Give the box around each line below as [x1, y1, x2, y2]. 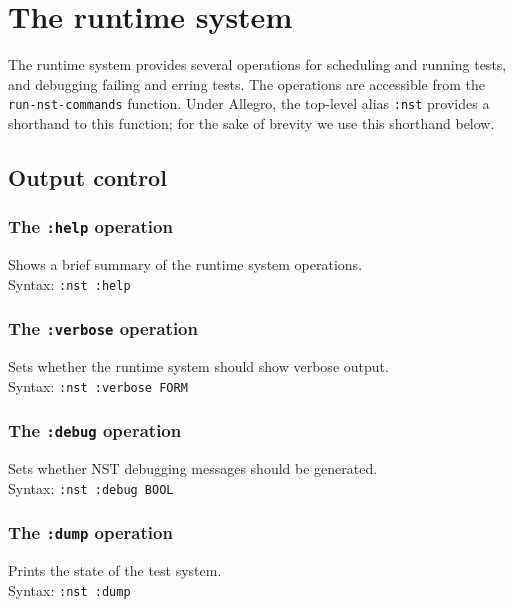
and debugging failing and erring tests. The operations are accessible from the [8, 73, 485, 94]
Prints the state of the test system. [8, 560, 222, 581]
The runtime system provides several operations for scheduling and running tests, [8, 54, 507, 75]
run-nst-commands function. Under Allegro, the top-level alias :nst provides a [8, 93, 490, 114]
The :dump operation [8, 520, 173, 545]
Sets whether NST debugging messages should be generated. [8, 458, 378, 479]
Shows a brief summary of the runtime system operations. [8, 254, 363, 275]
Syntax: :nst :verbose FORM [8, 375, 188, 396]
